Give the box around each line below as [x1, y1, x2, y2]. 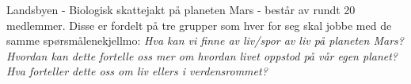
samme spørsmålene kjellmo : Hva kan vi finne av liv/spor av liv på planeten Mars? [6, 32, 404, 49]
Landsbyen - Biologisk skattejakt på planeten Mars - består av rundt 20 [6, 2, 356, 17]
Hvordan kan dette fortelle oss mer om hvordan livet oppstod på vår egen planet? [6, 47, 398, 64]
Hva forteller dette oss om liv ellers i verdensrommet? [6, 63, 268, 79]
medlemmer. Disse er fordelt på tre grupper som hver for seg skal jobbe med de [6, 16, 392, 33]
